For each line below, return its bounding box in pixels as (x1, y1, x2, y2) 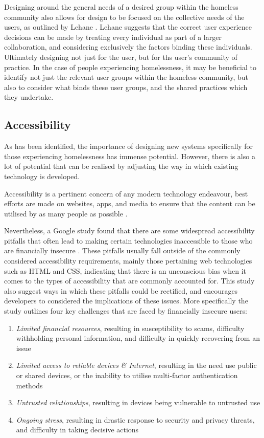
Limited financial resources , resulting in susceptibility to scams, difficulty (16, 322, 245, 333)
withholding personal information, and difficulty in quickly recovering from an (16, 333, 260, 343)
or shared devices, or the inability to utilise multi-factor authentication (16, 370, 238, 381)
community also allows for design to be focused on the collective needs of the (4, 11, 245, 22)
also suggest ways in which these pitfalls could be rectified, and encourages (4, 285, 238, 296)
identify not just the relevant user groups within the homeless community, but (4, 72, 249, 82)
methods (16, 380, 43, 390)
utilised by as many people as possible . (4, 208, 128, 218)
